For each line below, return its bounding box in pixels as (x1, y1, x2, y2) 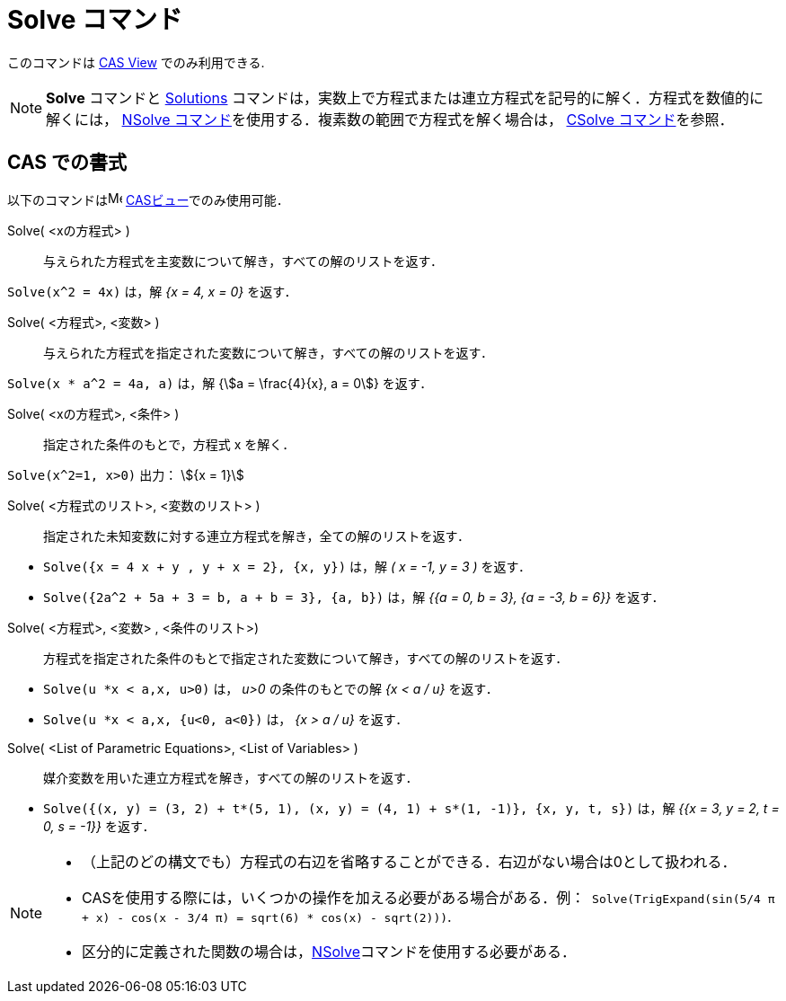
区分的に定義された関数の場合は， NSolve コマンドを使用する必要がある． (82, 942, 576, 961)
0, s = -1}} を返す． (43, 818, 155, 834)
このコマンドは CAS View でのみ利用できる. (7, 54, 265, 70)
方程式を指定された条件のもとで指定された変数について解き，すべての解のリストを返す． (43, 650, 569, 666)
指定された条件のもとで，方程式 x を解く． (43, 436, 296, 452)
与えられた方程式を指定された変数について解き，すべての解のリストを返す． (43, 344, 494, 360)
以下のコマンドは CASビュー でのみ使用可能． (7, 191, 289, 208)
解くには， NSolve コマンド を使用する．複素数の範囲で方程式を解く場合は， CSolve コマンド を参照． (46, 110, 734, 128)
